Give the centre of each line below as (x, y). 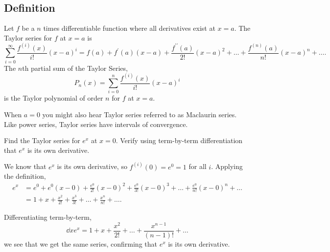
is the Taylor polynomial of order (54, 98)
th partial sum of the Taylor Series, (75, 68)
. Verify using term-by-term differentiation (179, 140)
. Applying (227, 166)
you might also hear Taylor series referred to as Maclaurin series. (140, 115)
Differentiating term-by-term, (48, 217)
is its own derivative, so (92, 166)
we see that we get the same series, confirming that (81, 244)
